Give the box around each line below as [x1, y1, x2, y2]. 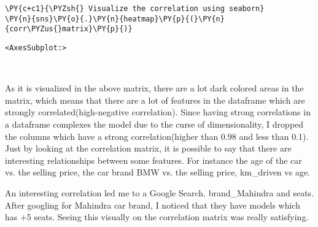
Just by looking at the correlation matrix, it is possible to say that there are [5, 142, 292, 155]
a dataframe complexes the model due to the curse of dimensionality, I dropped [5, 118, 304, 130]
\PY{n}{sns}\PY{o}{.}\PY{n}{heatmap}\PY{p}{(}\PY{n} [5, 14, 225, 23]
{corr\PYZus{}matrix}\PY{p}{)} [5, 25, 133, 34]
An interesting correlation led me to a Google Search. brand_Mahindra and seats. [5, 186, 314, 199]
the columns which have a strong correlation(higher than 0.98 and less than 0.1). [5, 129, 309, 142]
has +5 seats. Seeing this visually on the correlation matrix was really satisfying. [5, 210, 309, 223]
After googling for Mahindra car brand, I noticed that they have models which [5, 198, 300, 211]
